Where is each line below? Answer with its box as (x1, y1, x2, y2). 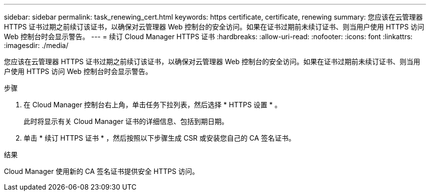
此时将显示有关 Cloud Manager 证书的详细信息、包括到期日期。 (24, 117, 229, 125)
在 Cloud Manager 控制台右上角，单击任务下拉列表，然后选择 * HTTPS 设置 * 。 (24, 100, 282, 109)
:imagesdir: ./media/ (4, 41, 69, 49)
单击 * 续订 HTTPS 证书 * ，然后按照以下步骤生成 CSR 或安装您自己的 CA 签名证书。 (24, 134, 296, 142)
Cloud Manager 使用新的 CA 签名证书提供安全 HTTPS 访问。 (4, 167, 199, 175)
